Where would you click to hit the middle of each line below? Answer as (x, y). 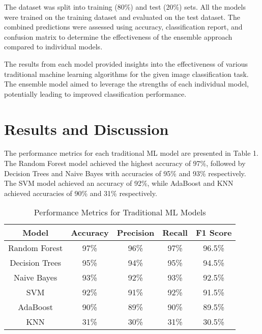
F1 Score (214, 233)
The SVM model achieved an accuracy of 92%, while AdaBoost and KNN (119, 183)
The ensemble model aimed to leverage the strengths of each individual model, (126, 84)
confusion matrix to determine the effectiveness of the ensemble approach (118, 36)
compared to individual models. (53, 47)
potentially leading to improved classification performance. (95, 93)
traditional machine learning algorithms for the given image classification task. (126, 74)
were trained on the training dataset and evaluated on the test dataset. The (122, 17)
